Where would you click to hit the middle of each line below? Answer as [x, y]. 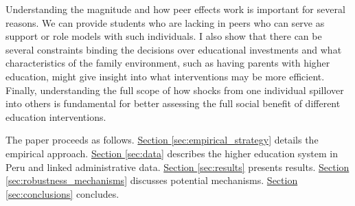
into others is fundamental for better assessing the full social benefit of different [173, 103]
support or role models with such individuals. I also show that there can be [164, 36]
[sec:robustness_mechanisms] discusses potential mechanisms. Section [152, 180]
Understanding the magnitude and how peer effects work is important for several [175, 9]
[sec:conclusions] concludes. [62, 193]
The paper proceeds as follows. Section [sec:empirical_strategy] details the [162, 140]
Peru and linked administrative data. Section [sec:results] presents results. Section [177, 167]
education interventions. [56, 116]
